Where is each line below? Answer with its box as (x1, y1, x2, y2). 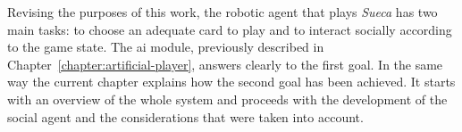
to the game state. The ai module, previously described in (7, 37, 324, 56)
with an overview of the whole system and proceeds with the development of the (7, 89, 448, 108)
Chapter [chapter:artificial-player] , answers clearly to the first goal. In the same (7, 54, 443, 73)
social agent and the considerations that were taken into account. (7, 107, 364, 126)
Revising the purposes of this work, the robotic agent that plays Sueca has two (7, 3, 438, 21)
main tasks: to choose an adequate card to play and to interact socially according (7, 20, 452, 38)
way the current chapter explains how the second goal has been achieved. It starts (7, 72, 456, 91)
